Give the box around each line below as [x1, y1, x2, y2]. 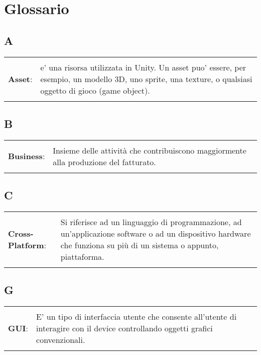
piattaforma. [60, 250, 104, 262]
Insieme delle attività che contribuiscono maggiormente [53, 144, 246, 156]
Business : [8, 150, 45, 162]
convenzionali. [36, 334, 85, 346]
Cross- [8, 227, 34, 239]
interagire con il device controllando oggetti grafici [36, 322, 213, 334]
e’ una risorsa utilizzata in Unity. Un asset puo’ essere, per [40, 61, 246, 73]
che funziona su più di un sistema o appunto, [60, 239, 219, 251]
